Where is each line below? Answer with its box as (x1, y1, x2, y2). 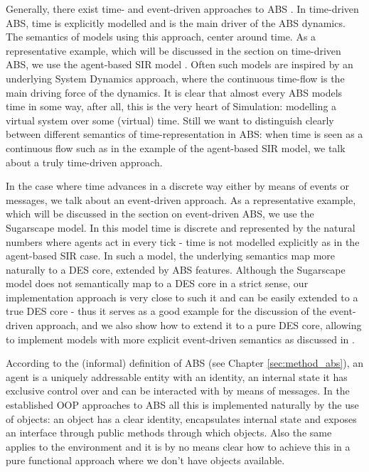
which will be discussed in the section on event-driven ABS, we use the (6, 206, 314, 221)
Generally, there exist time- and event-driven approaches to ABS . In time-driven (6, 1, 359, 16)
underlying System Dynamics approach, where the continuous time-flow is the (6, 70, 345, 85)
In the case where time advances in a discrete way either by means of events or (6, 178, 350, 193)
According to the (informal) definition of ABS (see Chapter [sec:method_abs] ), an (6, 355, 364, 370)
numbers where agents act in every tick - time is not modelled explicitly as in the (6, 234, 360, 249)
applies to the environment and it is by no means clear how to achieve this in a (6, 439, 351, 454)
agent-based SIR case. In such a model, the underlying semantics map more (6, 248, 335, 263)
